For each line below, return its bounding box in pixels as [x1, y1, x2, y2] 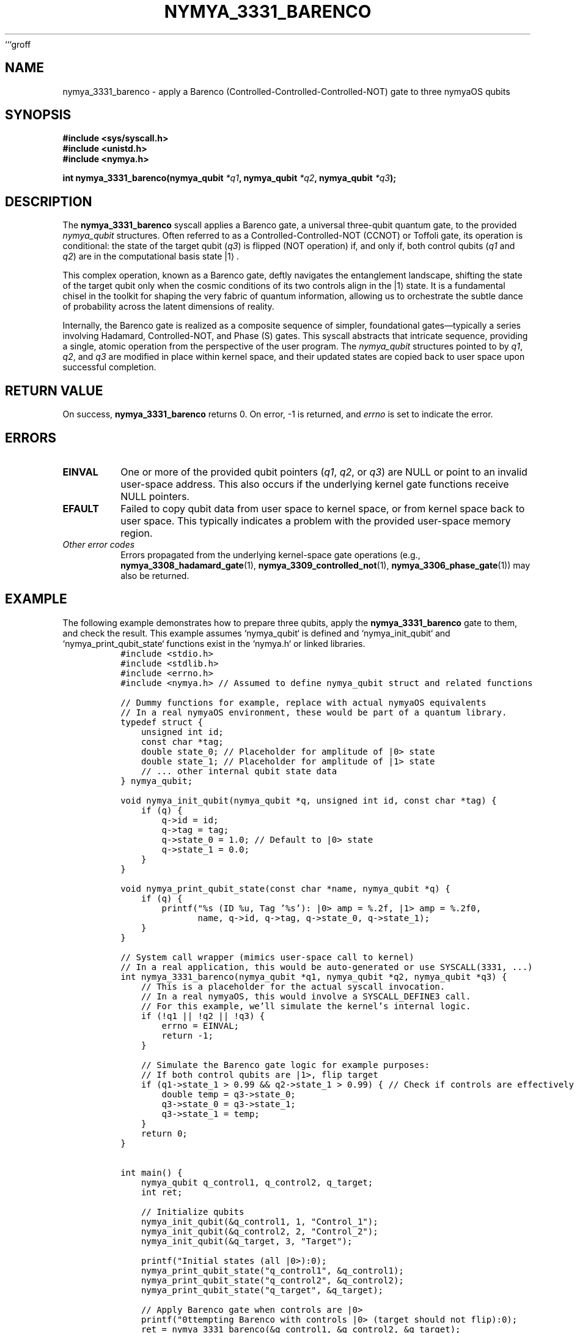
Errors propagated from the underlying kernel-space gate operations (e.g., [120, 549, 421, 560]
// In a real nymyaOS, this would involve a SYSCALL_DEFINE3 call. [141, 991, 471, 1001]
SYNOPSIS [5, 107, 72, 123]
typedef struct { [120, 717, 204, 727]
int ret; [141, 1187, 183, 1197]
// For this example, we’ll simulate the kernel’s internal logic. [141, 1001, 471, 1011]
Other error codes [62, 539, 135, 550]
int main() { [120, 1167, 183, 1178]
